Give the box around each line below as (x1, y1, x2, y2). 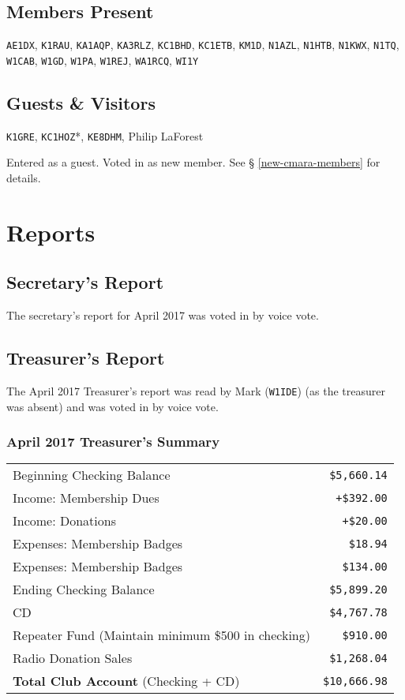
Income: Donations (13, 511, 116, 530)
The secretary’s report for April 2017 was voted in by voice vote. (6, 307, 319, 324)
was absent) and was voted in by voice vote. (6, 398, 219, 414)
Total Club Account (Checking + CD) (13, 672, 240, 691)
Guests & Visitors (6, 90, 156, 114)
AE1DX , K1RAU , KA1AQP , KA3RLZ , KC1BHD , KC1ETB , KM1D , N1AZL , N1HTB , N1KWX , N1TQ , (6, 36, 399, 53)
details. (6, 169, 41, 185)
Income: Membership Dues (13, 489, 159, 507)
